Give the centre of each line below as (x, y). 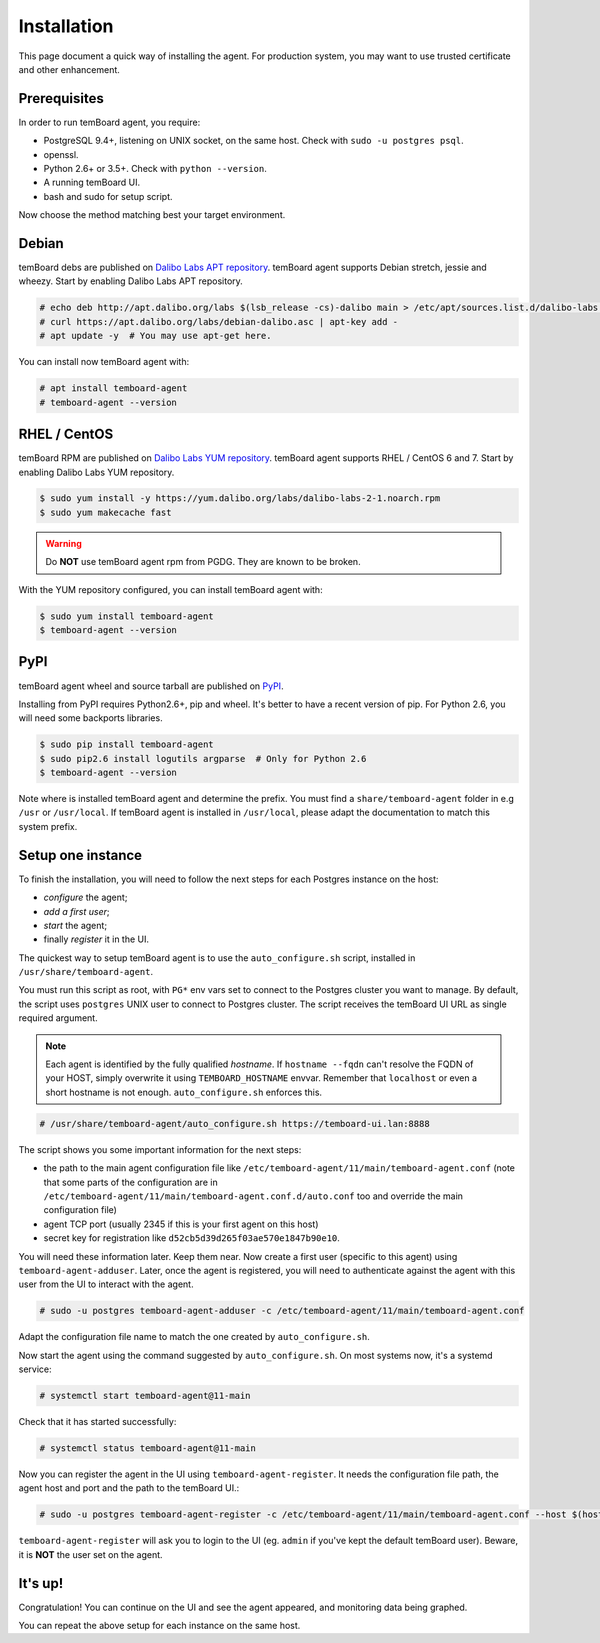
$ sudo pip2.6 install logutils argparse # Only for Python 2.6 (203, 758)
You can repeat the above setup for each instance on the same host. (159, 1626)
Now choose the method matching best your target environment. (152, 215)
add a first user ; (76, 911)
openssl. (61, 154)
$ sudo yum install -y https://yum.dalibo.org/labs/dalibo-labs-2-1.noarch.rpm (240, 498)
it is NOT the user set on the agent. (91, 1554)
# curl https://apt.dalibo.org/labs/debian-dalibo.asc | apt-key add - (219, 321)
